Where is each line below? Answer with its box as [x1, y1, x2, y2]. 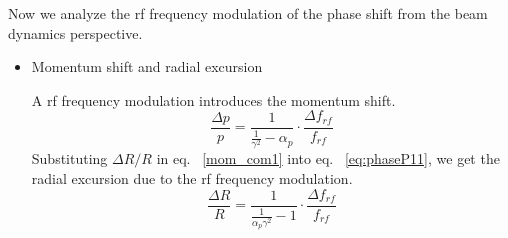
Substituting [31, 148, 108, 169]
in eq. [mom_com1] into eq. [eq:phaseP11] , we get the [156, 148, 500, 169]
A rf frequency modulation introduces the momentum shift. [31, 89, 396, 110]
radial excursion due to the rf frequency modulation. [31, 167, 353, 188]
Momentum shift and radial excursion [31, 56, 263, 77]
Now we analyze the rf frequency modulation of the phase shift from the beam [8, 3, 488, 23]
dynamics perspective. [8, 22, 143, 43]
